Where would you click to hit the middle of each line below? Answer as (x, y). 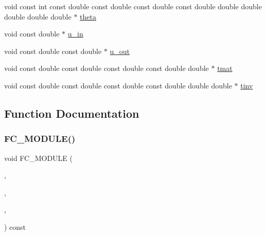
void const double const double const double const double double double (118, 85)
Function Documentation (72, 113)
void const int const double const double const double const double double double (133, 6)
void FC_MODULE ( (39, 158)
